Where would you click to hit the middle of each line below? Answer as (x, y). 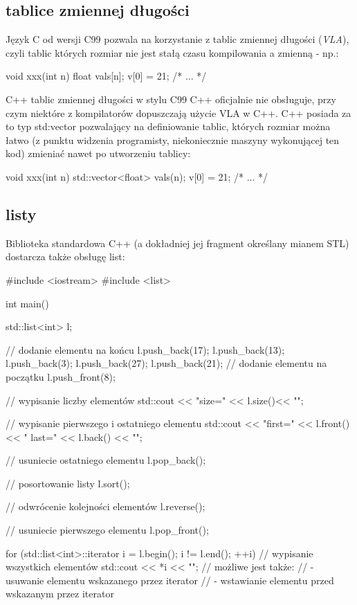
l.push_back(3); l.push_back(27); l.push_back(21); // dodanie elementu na (166, 363)
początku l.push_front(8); (61, 376)
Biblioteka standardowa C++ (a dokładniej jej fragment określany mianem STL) (177, 243)
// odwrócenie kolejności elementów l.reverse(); (106, 506)
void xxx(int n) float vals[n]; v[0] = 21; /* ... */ (106, 76)
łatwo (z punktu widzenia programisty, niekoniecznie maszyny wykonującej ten (173, 139)
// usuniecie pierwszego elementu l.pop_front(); (107, 530)
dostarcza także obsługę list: (65, 256)
